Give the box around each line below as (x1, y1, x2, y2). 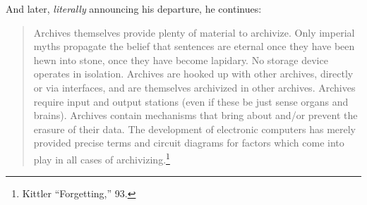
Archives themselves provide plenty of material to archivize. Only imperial (33, 25, 355, 39)
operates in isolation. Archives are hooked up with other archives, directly (33, 66, 354, 81)
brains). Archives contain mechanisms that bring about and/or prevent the (33, 108, 358, 123)
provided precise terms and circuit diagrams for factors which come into (33, 135, 344, 150)
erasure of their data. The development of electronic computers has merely (33, 121, 356, 136)
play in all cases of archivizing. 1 (33, 149, 170, 166)
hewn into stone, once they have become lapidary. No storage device (33, 52, 328, 67)
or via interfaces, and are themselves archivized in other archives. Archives (33, 80, 356, 94)
